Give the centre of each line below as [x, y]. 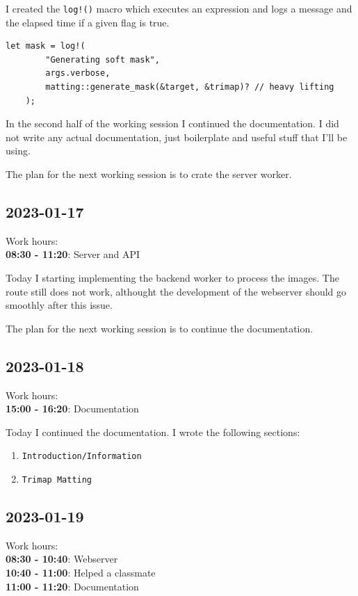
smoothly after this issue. [59, 305]
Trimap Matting [57, 480]
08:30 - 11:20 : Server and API [73, 254]
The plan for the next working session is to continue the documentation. [160, 328]
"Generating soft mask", [103, 59]
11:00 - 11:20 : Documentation [72, 586]
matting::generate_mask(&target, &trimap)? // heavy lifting [190, 87]
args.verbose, [78, 73]
